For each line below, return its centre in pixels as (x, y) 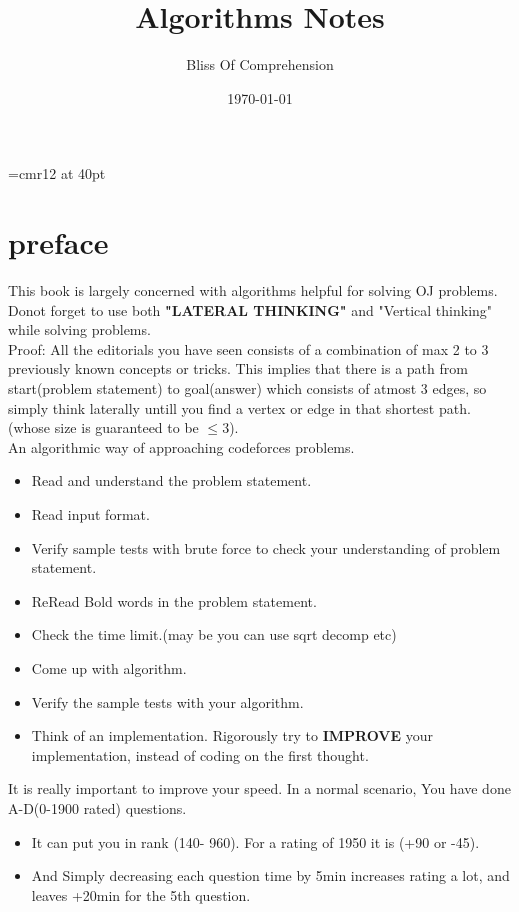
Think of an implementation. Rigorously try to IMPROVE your (232, 735)
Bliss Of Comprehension (260, 64)
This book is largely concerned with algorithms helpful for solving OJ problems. (253, 290)
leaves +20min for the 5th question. (141, 894)
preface (58, 242)
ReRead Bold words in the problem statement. (174, 600)
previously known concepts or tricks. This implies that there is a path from (238, 368)
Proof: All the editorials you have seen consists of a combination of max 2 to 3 (248, 348)
